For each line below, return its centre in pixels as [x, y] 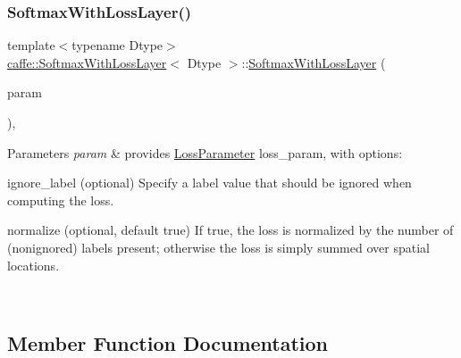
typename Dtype [117, 45]
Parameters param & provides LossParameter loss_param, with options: [205, 152]
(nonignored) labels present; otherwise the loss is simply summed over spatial [218, 247]
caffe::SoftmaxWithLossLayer [87, 62]
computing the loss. [61, 200]
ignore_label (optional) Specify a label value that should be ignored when [210, 183]
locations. [34, 265]
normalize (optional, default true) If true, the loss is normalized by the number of [230, 230]
